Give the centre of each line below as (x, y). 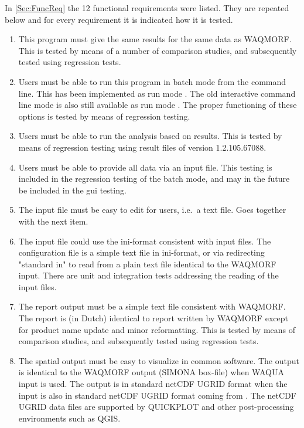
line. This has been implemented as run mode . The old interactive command (157, 93)
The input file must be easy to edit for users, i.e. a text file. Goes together (152, 210)
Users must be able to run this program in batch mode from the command (152, 81)
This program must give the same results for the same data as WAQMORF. (155, 39)
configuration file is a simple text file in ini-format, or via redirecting (141, 252)
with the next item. (53, 221)
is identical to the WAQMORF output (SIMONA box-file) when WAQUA (151, 372)
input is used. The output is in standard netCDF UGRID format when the (153, 384)
